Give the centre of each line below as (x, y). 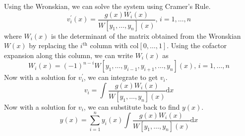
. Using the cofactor (197, 45)
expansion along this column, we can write (68, 55)
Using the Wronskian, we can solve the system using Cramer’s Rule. (107, 6)
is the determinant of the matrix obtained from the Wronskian (146, 35)
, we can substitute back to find (132, 106)
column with (109, 45)
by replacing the (54, 45)
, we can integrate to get (121, 77)
